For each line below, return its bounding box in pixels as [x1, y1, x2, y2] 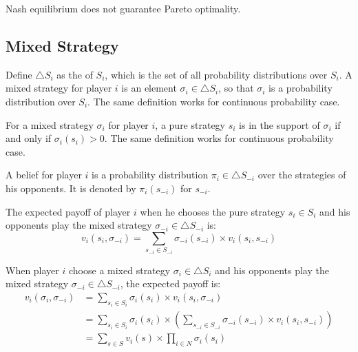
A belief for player [6, 167, 82, 182]
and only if [6, 131, 52, 145]
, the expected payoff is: [120, 276, 221, 291]
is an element [121, 81, 177, 95]
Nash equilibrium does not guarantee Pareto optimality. [6, 1, 241, 15]
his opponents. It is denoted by [6, 180, 136, 195]
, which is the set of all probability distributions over [105, 67, 328, 81]
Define [6, 67, 32, 81]
